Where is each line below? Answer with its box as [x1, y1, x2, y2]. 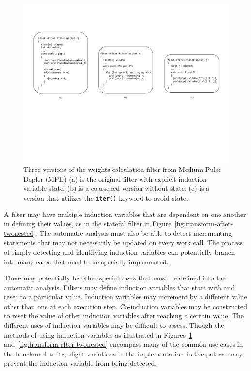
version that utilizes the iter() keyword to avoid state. [23, 192, 188, 202]
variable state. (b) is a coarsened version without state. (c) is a [23, 183, 210, 193]
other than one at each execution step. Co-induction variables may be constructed [4, 301, 247, 311]
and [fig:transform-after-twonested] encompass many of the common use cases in [4, 339, 243, 349]
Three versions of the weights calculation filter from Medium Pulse [23, 164, 221, 174]
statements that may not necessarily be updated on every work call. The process [4, 237, 243, 247]
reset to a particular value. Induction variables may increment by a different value [4, 292, 247, 302]
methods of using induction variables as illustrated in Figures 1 [4, 329, 192, 340]
